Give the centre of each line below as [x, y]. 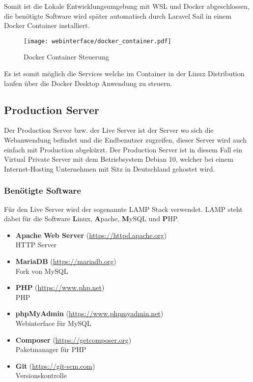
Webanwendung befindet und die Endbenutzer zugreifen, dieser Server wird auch [126, 140]
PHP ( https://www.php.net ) [60, 287]
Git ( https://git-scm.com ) [55, 366]
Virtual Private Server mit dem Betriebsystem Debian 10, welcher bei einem [119, 159]
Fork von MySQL [42, 271]
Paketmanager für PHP [51, 349]
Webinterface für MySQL [53, 323]
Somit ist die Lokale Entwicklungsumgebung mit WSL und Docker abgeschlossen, [127, 6]
